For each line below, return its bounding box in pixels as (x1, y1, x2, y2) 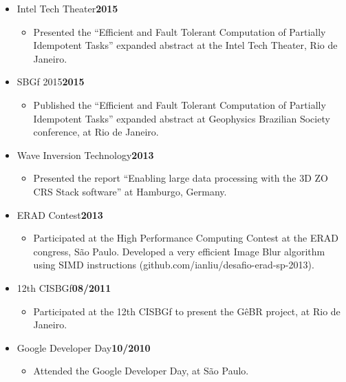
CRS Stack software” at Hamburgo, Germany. (33, 184, 227, 198)
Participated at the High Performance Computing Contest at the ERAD (33, 231, 338, 245)
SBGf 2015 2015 (17, 74, 85, 89)
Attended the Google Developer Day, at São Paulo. (33, 363, 249, 378)
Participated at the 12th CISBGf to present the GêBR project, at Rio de (33, 304, 340, 318)
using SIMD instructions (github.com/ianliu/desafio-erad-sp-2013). (33, 257, 314, 272)
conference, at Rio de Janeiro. (33, 125, 159, 139)
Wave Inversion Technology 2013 (17, 147, 154, 162)
